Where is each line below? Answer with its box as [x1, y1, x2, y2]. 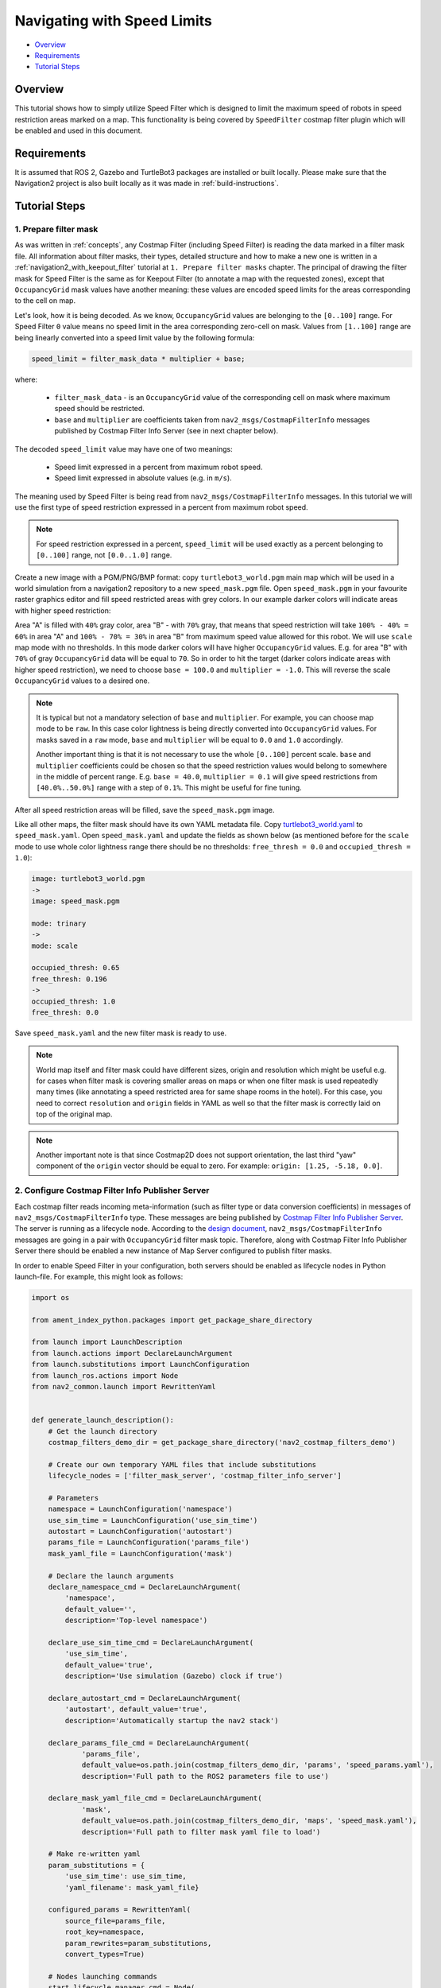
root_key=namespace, [64, 1928, 145, 1936]
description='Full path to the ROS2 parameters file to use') [81, 1772, 330, 1780]
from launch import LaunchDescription [31, 1338, 183, 1347]
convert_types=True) [64, 1949, 145, 1959]
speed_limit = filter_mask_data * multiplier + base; [31, 354, 246, 363]
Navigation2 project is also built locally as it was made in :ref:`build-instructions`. [14, 179, 280, 188]
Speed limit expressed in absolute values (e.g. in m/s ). [54, 473, 232, 483]
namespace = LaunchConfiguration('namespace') [48, 1505, 234, 1514]
